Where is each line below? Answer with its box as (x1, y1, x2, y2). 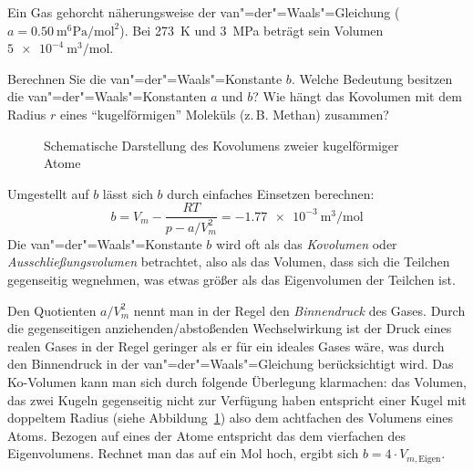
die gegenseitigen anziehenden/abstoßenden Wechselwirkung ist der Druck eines (7, 319, 452, 338)
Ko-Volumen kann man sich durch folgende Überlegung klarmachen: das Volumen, (7, 372, 467, 391)
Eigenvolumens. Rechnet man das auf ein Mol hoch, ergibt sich (7, 444, 359, 463)
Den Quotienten (7, 300, 97, 319)
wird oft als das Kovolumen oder (216, 234, 397, 253)
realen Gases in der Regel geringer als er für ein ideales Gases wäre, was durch (7, 336, 445, 355)
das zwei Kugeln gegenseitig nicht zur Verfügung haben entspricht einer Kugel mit (7, 390, 467, 409)
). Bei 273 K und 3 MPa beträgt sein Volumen (119, 20, 384, 39)
